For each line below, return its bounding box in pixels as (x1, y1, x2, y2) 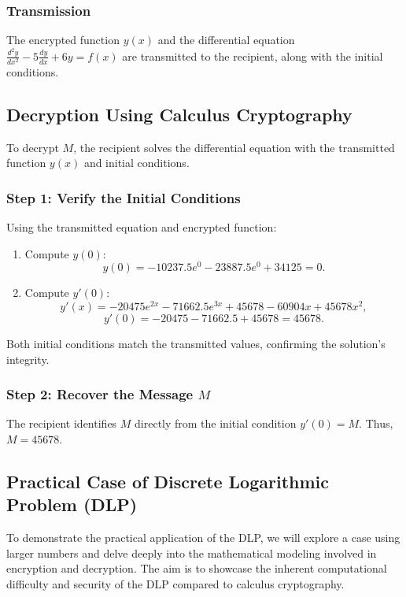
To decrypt (6, 139, 59, 155)
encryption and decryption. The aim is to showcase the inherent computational (6, 560, 387, 577)
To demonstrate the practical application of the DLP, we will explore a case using (6, 529, 400, 546)
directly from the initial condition (135, 415, 297, 432)
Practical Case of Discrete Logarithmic (6, 469, 329, 493)
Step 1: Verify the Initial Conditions (6, 187, 241, 207)
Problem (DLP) (6, 492, 138, 517)
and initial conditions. (83, 154, 190, 171)
